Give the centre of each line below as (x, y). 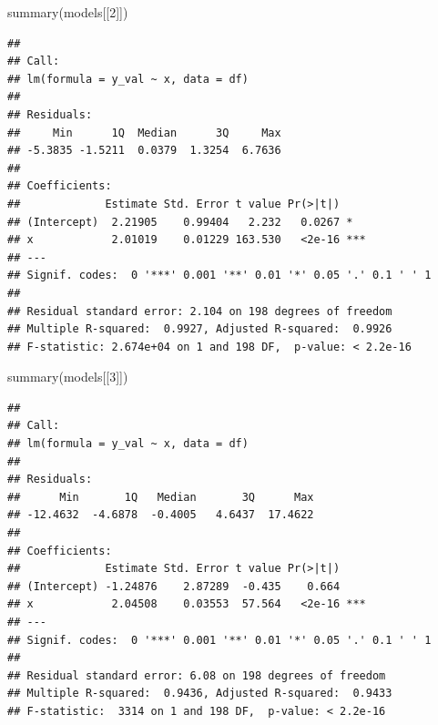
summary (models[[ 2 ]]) (68, 12)
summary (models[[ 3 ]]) (68, 377)
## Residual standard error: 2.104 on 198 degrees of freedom (200, 311)
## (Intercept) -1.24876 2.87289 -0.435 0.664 (174, 586)
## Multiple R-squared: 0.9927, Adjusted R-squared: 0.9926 (200, 329)
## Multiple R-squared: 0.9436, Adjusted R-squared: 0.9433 (200, 694)
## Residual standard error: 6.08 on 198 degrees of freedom (197, 675)
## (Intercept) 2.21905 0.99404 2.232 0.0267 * (180, 222)
